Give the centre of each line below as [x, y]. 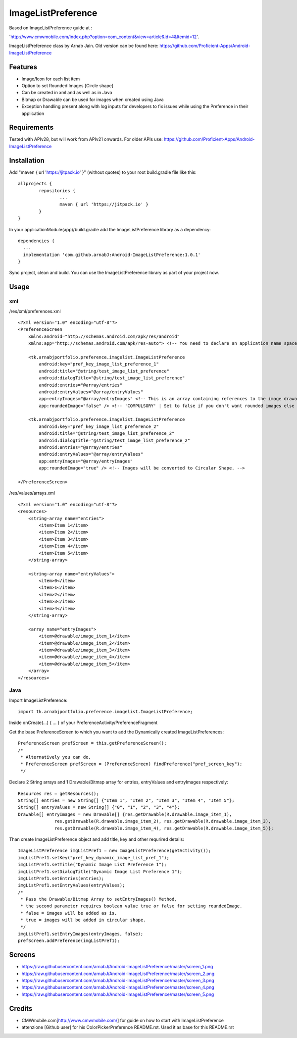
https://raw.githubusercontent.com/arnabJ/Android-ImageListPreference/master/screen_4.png [118, 987]
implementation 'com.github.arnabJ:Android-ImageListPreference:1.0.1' [112, 255]
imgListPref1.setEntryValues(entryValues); [72, 885]
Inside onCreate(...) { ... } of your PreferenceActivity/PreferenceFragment [83, 723]
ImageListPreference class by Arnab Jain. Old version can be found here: [84, 46]
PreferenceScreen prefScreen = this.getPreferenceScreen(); [92, 743]
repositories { [57, 190]
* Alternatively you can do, [56, 757]
